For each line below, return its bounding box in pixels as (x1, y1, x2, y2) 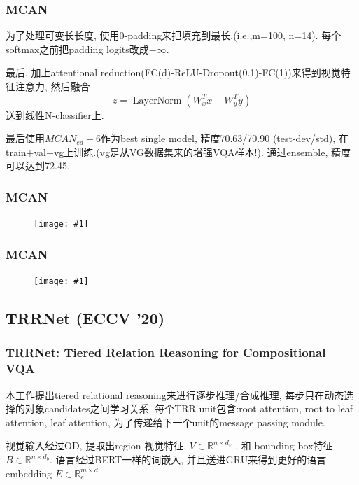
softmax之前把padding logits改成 (6, 41, 149, 56)
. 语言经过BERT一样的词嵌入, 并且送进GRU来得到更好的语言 (49, 452, 327, 467)
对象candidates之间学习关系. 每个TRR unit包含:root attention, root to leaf (24, 401, 353, 416)
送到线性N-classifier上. (6, 107, 104, 122)
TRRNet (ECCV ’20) (6, 307, 165, 329)
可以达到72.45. (6, 158, 70, 173)
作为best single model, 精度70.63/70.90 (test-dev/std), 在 (100, 131, 349, 146)
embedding (6, 465, 52, 480)
